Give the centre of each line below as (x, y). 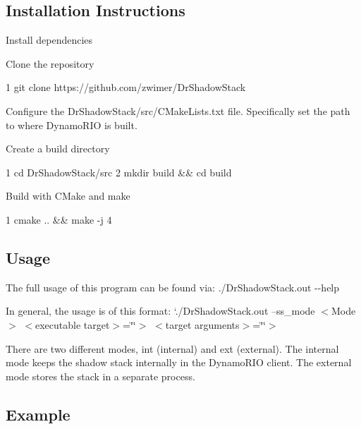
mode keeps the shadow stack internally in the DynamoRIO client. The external (179, 362)
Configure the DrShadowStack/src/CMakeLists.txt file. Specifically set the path (178, 110)
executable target (72, 324)
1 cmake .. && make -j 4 (59, 219)
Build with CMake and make (68, 196)
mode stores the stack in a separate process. (100, 376)
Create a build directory (58, 149)
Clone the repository (50, 63)
